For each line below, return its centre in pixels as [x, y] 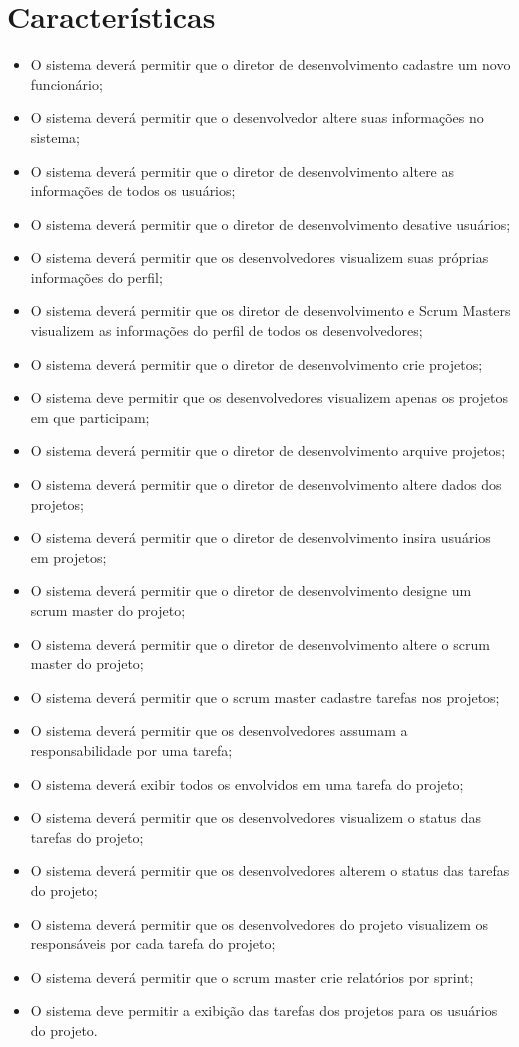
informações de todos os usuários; [133, 190]
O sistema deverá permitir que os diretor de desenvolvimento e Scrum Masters [270, 310]
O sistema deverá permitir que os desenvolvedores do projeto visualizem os [259, 923]
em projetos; [68, 556]
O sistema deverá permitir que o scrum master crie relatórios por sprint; [252, 976]
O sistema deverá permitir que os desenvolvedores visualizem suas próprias [259, 257]
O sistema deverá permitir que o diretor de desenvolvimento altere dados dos [266, 484]
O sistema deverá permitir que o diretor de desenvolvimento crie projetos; [256, 363]
